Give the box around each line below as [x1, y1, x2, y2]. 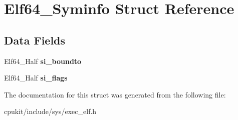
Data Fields [4, 32, 66, 47]
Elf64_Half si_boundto [4, 55, 82, 66]
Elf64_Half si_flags [4, 72, 68, 83]
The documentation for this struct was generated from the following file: [4, 89, 226, 99]
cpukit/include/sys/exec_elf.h [4, 106, 97, 116]
